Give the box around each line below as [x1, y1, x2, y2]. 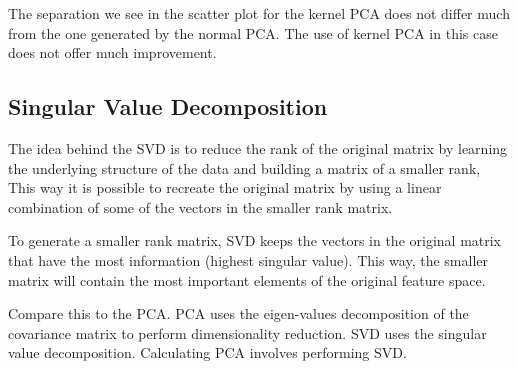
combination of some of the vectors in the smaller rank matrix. [8, 196, 393, 217]
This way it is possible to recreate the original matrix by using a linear [8, 177, 442, 198]
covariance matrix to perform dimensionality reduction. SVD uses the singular [8, 322, 487, 343]
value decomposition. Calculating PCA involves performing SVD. [8, 342, 407, 363]
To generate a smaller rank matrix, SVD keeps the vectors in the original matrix [8, 230, 502, 251]
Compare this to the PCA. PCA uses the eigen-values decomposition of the [8, 303, 469, 324]
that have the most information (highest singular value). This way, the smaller [8, 249, 489, 270]
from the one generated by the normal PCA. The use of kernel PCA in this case [8, 22, 498, 43]
